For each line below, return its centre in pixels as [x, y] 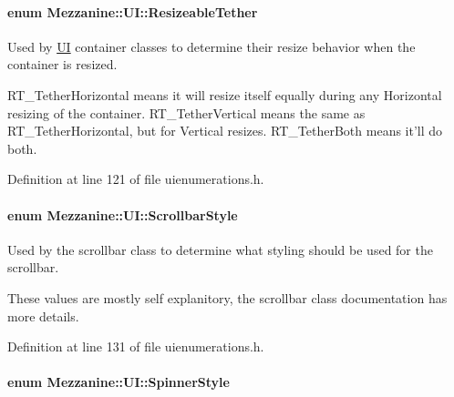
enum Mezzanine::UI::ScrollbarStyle [123, 214]
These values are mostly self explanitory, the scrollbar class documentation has [227, 297]
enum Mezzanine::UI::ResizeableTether [133, 11]
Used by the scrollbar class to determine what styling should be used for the [220, 249]
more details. [43, 316]
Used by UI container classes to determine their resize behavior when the [212, 46]
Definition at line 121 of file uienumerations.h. [136, 179]
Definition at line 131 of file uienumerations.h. [136, 346]
